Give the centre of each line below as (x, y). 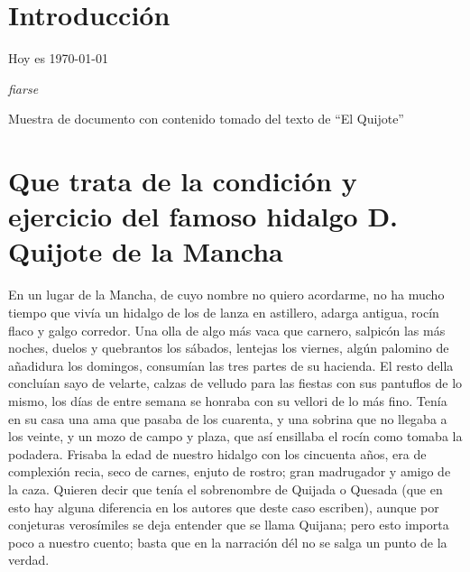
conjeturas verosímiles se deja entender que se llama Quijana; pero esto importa (229, 525)
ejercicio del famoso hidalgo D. (203, 216)
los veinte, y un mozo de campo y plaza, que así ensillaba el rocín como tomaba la (235, 436)
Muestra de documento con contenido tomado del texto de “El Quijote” (206, 119)
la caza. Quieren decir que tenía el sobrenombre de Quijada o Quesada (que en (226, 489)
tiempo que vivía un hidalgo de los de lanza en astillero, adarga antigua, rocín (224, 312)
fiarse (23, 88)
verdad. (29, 560)
